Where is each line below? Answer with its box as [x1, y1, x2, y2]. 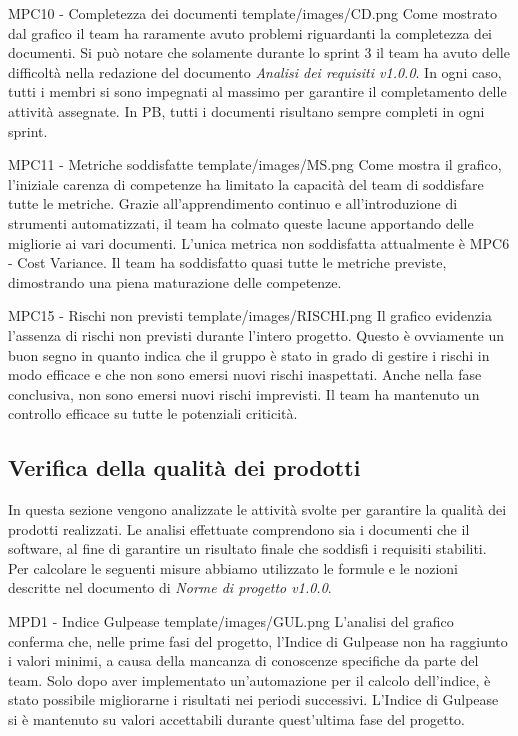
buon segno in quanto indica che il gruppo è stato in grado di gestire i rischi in [8, 344, 490, 365]
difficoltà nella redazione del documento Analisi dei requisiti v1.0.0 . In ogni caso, [8, 61, 502, 82]
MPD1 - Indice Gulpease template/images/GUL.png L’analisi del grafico [8, 611, 454, 632]
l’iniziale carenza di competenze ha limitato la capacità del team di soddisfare [8, 173, 484, 194]
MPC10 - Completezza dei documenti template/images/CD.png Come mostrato [8, 3, 497, 23]
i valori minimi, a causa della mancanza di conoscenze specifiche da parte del [8, 650, 479, 671]
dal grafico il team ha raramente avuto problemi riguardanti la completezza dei [8, 22, 493, 43]
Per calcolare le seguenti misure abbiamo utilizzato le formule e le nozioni [8, 557, 459, 578]
